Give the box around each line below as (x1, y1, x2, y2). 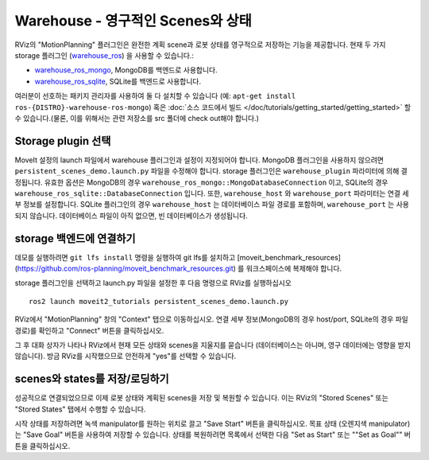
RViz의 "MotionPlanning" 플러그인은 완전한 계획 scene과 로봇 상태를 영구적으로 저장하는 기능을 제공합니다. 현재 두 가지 (14, 40, 386, 49)
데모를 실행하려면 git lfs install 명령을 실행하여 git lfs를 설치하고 (14, 252, 236, 262)
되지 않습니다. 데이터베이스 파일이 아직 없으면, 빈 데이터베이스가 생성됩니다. (14, 211, 248, 220)
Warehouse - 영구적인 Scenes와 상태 (14, 12, 252, 29)
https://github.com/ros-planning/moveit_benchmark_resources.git (17, 263, 234, 274)
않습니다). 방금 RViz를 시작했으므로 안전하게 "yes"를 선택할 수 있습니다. (14, 351, 237, 361)
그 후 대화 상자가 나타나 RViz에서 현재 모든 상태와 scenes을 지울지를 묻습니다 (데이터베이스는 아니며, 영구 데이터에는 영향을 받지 (14, 341, 412, 349)
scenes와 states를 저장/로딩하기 (14, 372, 170, 386)
